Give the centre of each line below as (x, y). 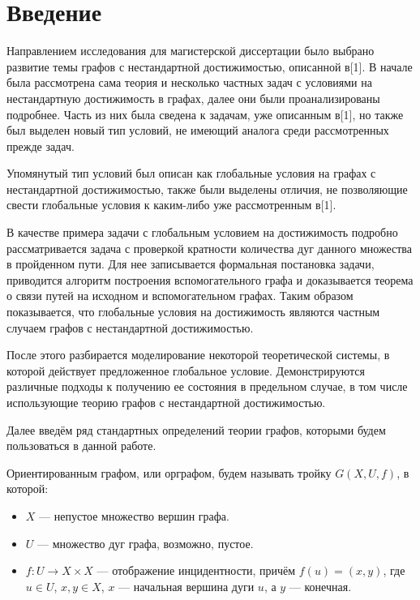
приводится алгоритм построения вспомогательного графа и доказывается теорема (210, 279)
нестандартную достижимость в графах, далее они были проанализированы (193, 98)
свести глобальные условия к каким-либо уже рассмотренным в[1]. (171, 205)
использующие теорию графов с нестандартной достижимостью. (166, 402)
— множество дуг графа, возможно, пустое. (146, 543)
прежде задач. (41, 146)
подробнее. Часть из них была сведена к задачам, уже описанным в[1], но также (205, 114)
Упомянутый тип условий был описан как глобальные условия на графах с (191, 173)
